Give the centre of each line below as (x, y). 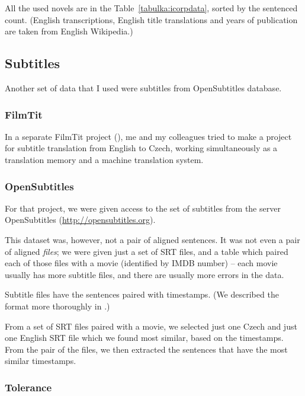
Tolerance (28, 387)
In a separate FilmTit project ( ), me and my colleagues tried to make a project (148, 136)
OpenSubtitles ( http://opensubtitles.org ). (80, 220)
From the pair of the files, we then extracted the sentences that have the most (146, 349)
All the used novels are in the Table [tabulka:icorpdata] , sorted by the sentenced (151, 8)
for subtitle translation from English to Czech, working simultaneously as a (141, 148)
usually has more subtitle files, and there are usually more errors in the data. (145, 274)
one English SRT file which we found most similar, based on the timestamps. (144, 338)
